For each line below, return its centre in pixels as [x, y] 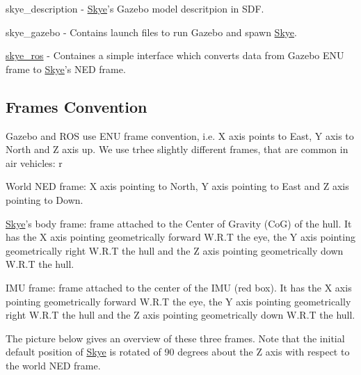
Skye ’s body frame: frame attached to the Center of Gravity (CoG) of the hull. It [179, 223]
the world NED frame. [53, 365]
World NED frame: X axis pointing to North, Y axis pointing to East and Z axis [177, 186]
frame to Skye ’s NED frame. [66, 69]
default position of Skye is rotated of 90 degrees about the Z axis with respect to [178, 352]
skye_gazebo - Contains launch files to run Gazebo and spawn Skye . [151, 32]
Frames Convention [77, 106]
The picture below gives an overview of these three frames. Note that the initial [175, 338]
